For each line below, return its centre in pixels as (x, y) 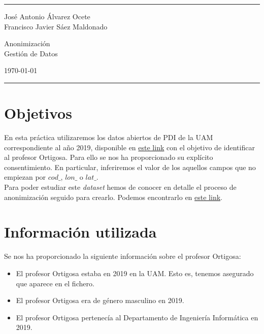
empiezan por (25, 177)
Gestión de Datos (31, 53)
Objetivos (38, 113)
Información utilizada (80, 232)
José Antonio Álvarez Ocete (47, 16)
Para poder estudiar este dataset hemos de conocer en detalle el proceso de (120, 187)
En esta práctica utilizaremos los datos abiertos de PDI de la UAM (109, 137)
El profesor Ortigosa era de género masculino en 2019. (100, 300)
